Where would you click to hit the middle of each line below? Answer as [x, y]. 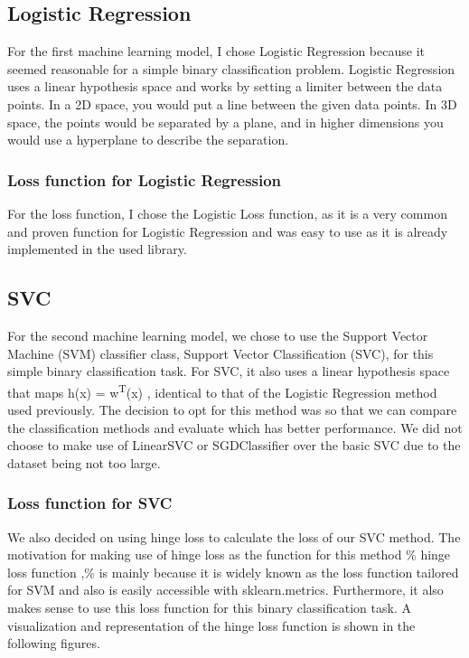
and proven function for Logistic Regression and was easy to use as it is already [228, 231]
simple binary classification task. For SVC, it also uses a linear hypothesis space [229, 371]
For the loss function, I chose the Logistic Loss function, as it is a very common [227, 213]
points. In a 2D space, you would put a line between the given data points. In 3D [232, 103]
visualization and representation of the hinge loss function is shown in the [211, 625]
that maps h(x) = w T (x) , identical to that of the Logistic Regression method [222, 390]
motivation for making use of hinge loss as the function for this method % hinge [229, 555]
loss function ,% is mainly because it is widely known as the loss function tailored [233, 572]
